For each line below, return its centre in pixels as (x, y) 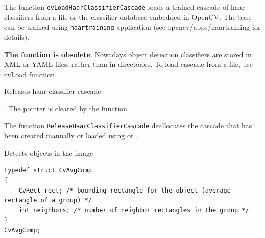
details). (17, 37)
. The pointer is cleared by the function (66, 108)
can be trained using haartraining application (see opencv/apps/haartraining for (132, 27)
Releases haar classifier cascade (53, 91)
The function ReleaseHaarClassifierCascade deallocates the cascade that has (128, 125)
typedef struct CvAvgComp (48, 170)
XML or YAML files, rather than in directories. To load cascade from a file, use (129, 64)
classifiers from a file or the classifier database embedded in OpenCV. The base (128, 17)
